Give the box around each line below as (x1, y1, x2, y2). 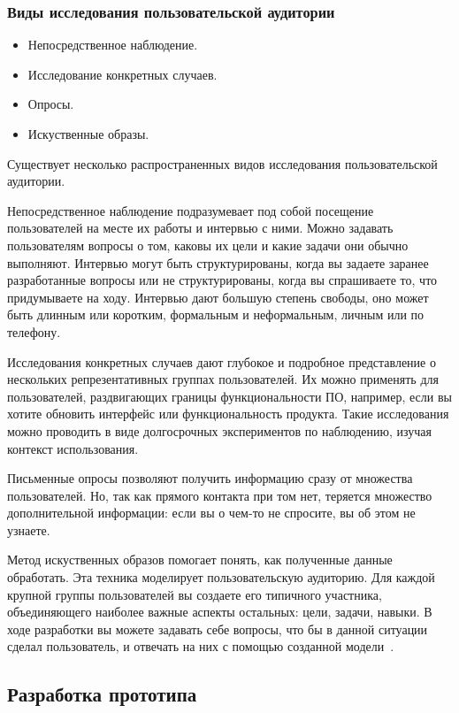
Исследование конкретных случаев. (27, 65, 218, 83)
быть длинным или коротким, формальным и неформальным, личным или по (7, 305, 425, 324)
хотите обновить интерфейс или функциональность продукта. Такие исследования (7, 404, 449, 423)
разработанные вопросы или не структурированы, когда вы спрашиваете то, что (7, 271, 438, 289)
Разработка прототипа (7, 680, 197, 708)
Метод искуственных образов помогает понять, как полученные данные (7, 550, 393, 569)
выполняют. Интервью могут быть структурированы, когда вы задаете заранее (7, 253, 429, 272)
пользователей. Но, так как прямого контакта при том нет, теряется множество (7, 486, 432, 504)
